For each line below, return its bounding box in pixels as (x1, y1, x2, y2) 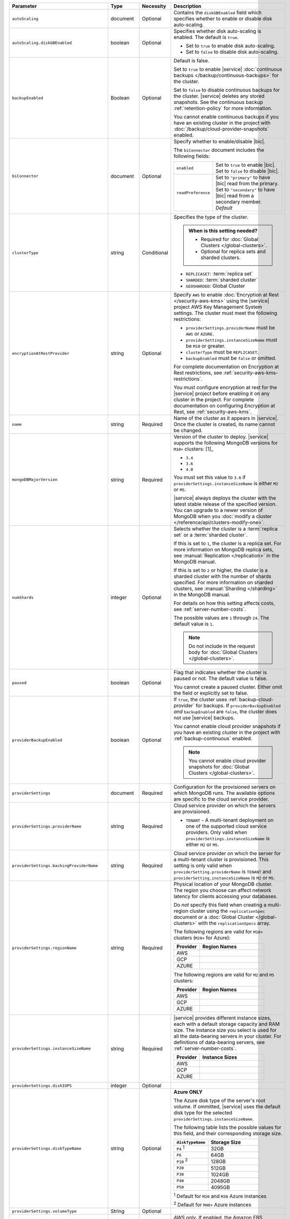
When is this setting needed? (188, 227, 258, 234)
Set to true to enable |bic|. (215, 161, 276, 168)
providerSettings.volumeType (12, 1208, 77, 1214)
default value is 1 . (174, 621, 214, 627)
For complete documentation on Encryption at (174, 363, 279, 370)
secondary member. (215, 198, 262, 205)
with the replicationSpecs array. (198, 920, 271, 926)
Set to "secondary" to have (215, 186, 275, 193)
